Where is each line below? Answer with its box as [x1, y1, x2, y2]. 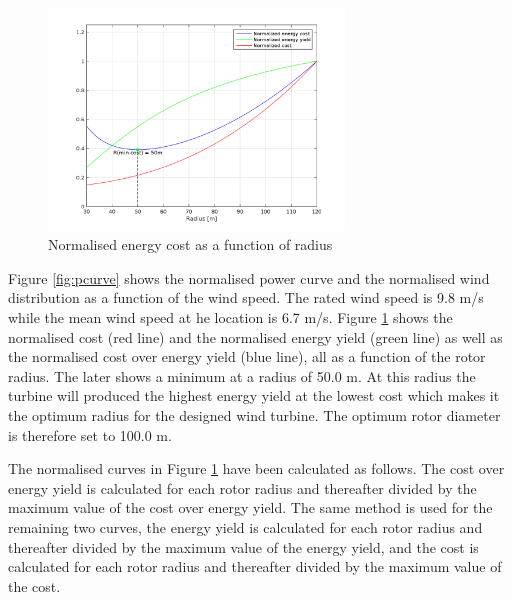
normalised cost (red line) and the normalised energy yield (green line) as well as [8, 326, 503, 347]
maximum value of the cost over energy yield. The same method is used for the [8, 497, 493, 518]
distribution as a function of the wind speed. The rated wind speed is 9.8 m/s [8, 287, 484, 308]
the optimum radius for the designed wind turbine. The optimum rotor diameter [8, 404, 501, 425]
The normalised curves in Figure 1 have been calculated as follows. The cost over [8, 458, 505, 479]
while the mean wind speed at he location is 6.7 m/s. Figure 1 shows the [8, 306, 453, 327]
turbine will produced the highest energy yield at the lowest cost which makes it [8, 385, 500, 406]
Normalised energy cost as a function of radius [48, 234, 333, 255]
